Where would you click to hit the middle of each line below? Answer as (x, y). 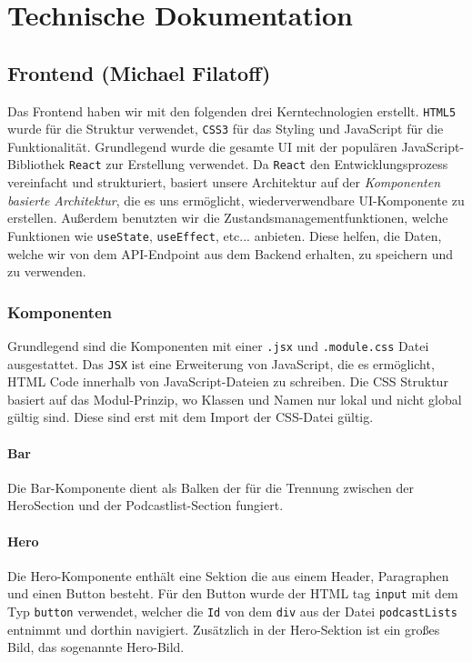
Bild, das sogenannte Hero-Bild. (96, 647)
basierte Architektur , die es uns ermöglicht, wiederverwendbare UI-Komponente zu (236, 200)
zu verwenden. (47, 271)
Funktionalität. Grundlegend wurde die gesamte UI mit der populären (202, 146)
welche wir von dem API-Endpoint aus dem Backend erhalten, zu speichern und (231, 253)
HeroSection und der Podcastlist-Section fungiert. (146, 505)
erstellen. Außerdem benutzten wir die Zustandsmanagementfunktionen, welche (228, 218)
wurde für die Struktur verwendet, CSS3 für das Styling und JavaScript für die (226, 129)
